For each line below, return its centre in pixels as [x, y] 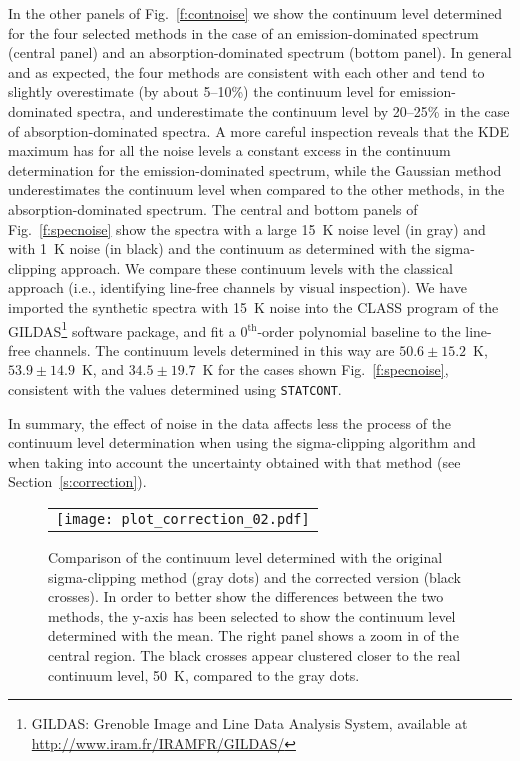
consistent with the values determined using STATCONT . [175, 388]
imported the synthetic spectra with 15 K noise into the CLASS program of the [253, 306]
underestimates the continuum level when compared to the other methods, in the [256, 189]
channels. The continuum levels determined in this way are [214, 349]
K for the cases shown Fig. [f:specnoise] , [325, 369]
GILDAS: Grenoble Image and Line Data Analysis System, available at [249, 723]
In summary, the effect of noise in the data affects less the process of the [230, 422]
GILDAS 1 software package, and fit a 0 [128, 329]
